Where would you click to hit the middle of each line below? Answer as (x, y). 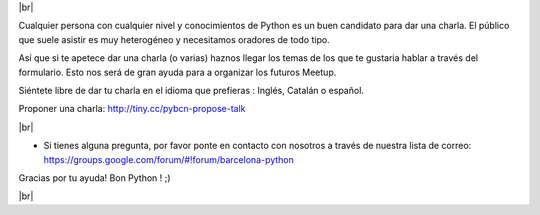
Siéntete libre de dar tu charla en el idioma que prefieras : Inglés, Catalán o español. (191, 90)
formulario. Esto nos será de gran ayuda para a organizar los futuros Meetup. (177, 72)
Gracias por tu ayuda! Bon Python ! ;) (94, 177)
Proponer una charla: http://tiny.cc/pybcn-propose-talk (132, 109)
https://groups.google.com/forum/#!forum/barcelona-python (169, 159)
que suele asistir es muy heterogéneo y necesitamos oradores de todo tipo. (174, 39)
